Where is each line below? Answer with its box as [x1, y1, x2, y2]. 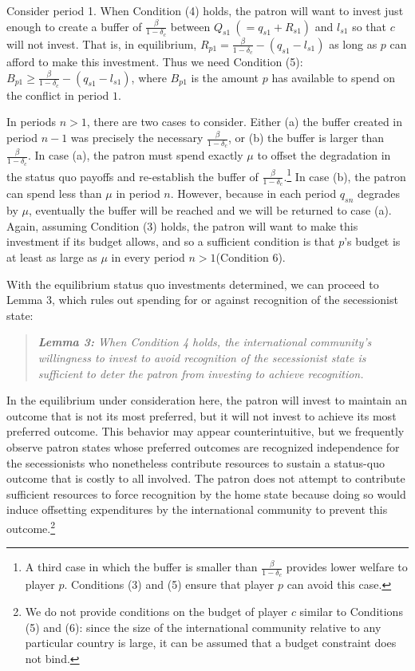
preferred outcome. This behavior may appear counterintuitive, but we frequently [6, 423, 405, 440]
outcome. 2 [6, 517, 56, 536]
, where [131, 69, 167, 85]
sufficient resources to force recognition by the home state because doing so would [6, 485, 406, 502]
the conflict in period [6, 86, 109, 103]
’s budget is [344, 233, 401, 250]
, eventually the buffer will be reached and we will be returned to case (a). [28, 202, 392, 219]
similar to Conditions [299, 603, 403, 619]
